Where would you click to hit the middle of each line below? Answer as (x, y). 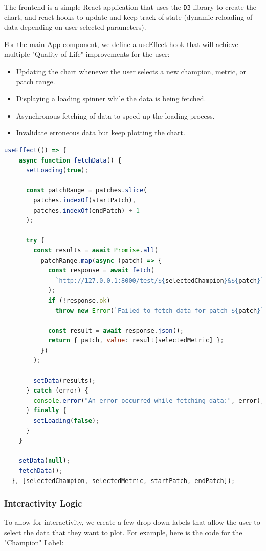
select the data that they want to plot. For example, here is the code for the (123, 532)
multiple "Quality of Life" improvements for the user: (87, 54)
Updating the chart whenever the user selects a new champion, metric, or (131, 71)
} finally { (46, 411)
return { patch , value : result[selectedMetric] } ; (136, 341)
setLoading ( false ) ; (66, 421)
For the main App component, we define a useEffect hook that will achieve (121, 44)
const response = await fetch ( (101, 271)
